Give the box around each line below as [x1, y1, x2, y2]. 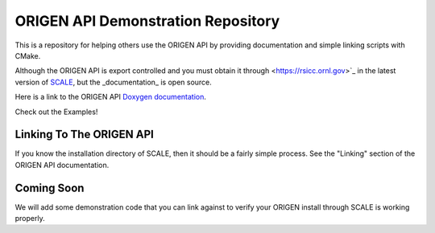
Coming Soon [14, 181, 85, 194]
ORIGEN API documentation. [14, 160, 110, 170]
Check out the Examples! [14, 107, 98, 117]
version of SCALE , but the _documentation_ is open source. [14, 77, 213, 87]
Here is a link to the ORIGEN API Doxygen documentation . [14, 92, 207, 102]
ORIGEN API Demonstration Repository [14, 12, 280, 30]
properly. [14, 214, 45, 223]
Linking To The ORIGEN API [14, 128, 155, 141]
